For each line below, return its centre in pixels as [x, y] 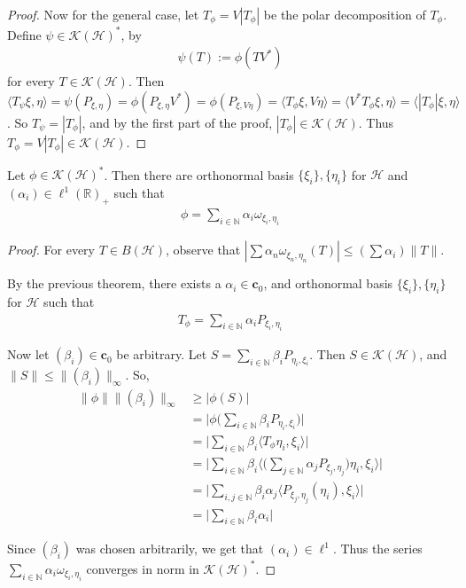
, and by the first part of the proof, [177, 122]
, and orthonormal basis [328, 283]
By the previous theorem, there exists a [114, 283]
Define [24, 34]
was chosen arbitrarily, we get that [170, 549]
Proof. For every [51, 250]
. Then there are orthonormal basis [199, 174]
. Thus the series [377, 549]
